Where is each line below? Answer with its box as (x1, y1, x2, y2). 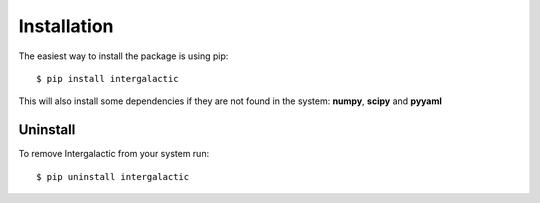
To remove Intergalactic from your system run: (18, 148, 210, 160)
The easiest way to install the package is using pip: (18, 50, 229, 62)
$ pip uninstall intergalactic (36, 171, 190, 182)
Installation (18, 15, 114, 37)
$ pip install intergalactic (36, 73, 179, 84)
